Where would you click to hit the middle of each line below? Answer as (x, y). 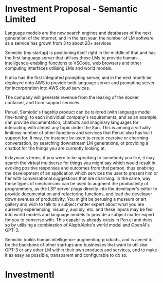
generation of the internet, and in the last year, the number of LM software (80, 38)
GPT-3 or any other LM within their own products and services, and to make (81, 250)
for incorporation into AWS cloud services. (48, 88)
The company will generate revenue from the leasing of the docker (72, 97)
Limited (20, 19)
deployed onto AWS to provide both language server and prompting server (80, 83)
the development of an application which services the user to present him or (81, 173)
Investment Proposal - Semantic (71, 9)
